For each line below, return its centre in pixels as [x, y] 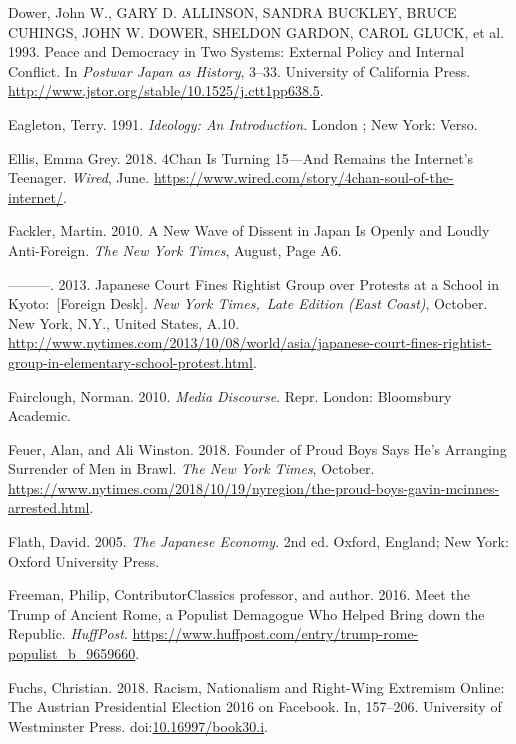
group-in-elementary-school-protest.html [130, 361]
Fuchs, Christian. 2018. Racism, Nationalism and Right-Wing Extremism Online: [256, 686]
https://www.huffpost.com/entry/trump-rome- [275, 633]
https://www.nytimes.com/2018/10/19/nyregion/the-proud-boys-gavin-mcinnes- [254, 487]
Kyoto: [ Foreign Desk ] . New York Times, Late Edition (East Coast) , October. [248, 303]
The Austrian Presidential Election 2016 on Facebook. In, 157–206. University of [255, 706]
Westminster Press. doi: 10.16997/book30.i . [138, 725]
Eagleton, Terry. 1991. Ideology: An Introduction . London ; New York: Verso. [243, 123]
